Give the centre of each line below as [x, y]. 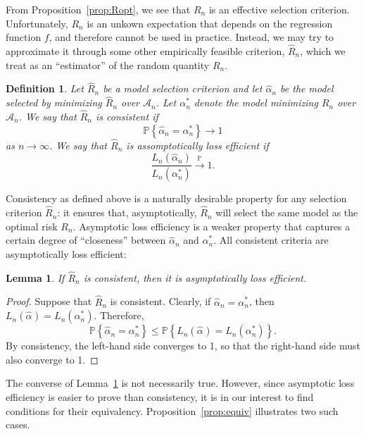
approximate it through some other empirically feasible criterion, [145, 51]
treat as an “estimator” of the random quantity [108, 64]
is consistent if [127, 117]
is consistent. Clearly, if [160, 301]
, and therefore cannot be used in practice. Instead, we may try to [191, 37]
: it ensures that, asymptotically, [127, 212]
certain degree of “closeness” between [86, 240]
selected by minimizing [54, 103]
